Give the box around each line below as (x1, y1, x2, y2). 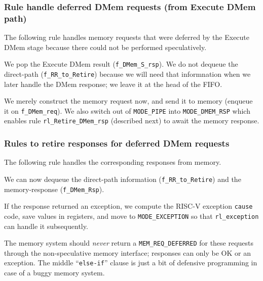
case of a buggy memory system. (4, 267, 105, 278)
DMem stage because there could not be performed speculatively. (4, 41, 207, 52)
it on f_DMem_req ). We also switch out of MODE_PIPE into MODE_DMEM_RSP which (4, 105, 250, 116)
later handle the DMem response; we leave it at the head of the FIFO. (4, 78, 222, 89)
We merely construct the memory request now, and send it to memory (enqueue (4, 96, 253, 106)
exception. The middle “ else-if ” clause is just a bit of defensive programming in (4, 257, 257, 268)
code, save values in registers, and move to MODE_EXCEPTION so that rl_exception (4, 210, 259, 221)
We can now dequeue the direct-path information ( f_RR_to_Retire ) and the (4, 173, 241, 184)
